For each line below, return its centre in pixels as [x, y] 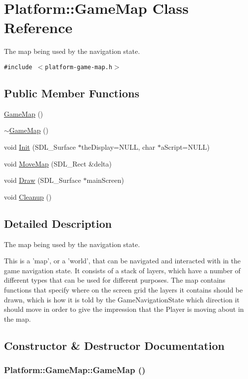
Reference [38, 27]
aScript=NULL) [185, 147]
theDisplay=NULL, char [118, 147]
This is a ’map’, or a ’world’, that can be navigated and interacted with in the [123, 261]
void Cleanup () [28, 196]
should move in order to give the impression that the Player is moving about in [124, 309]
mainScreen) [105, 180]
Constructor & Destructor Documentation [114, 345]
